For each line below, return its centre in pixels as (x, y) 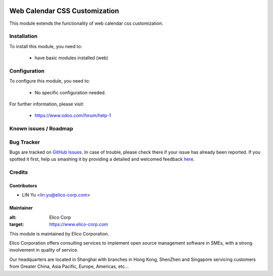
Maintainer (21, 208)
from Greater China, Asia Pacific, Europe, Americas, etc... (69, 266)
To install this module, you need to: (46, 46)
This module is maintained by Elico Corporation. (59, 233)
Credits (18, 172)
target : (17, 224)
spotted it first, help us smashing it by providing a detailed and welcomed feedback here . (102, 159)
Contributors (23, 186)
